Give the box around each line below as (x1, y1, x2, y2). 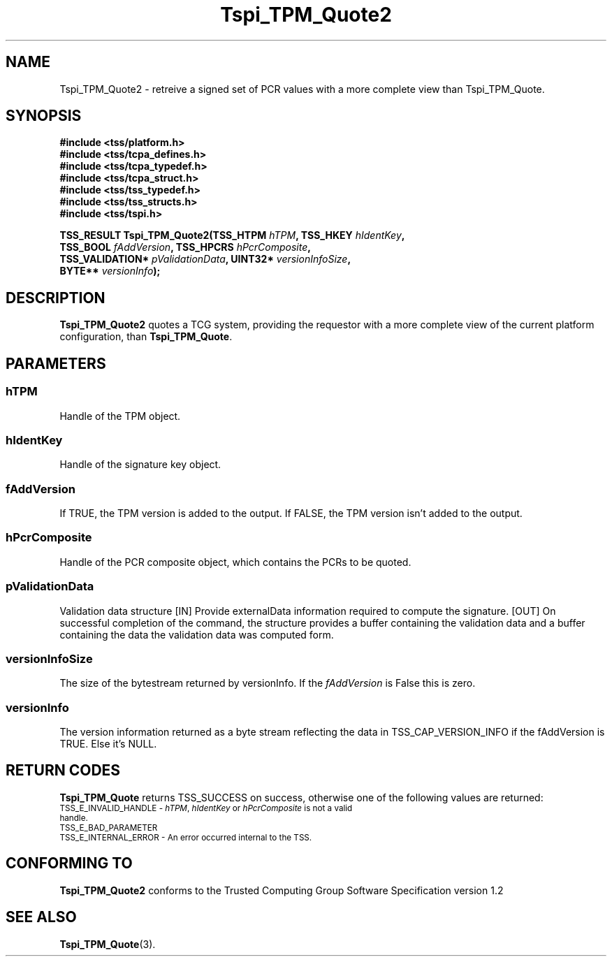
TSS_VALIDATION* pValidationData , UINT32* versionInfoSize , (59, 253, 351, 265)
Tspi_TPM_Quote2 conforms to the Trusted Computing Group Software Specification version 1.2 (59, 884, 504, 896)
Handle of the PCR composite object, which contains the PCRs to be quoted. (59, 555, 411, 568)
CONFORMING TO (6, 854, 133, 873)
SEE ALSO (6, 908, 77, 926)
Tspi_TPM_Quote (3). (59, 938, 156, 950)
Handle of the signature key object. (59, 458, 221, 471)
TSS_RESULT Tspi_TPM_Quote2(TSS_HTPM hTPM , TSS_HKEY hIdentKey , (59, 229, 405, 242)
